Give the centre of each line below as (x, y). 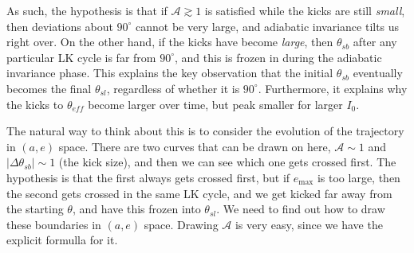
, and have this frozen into (136, 209)
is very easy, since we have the (309, 224)
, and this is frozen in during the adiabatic (278, 57)
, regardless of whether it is (173, 88)
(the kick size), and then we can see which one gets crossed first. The (227, 162)
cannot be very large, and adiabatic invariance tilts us (268, 26)
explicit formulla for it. (62, 240)
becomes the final (49, 88)
